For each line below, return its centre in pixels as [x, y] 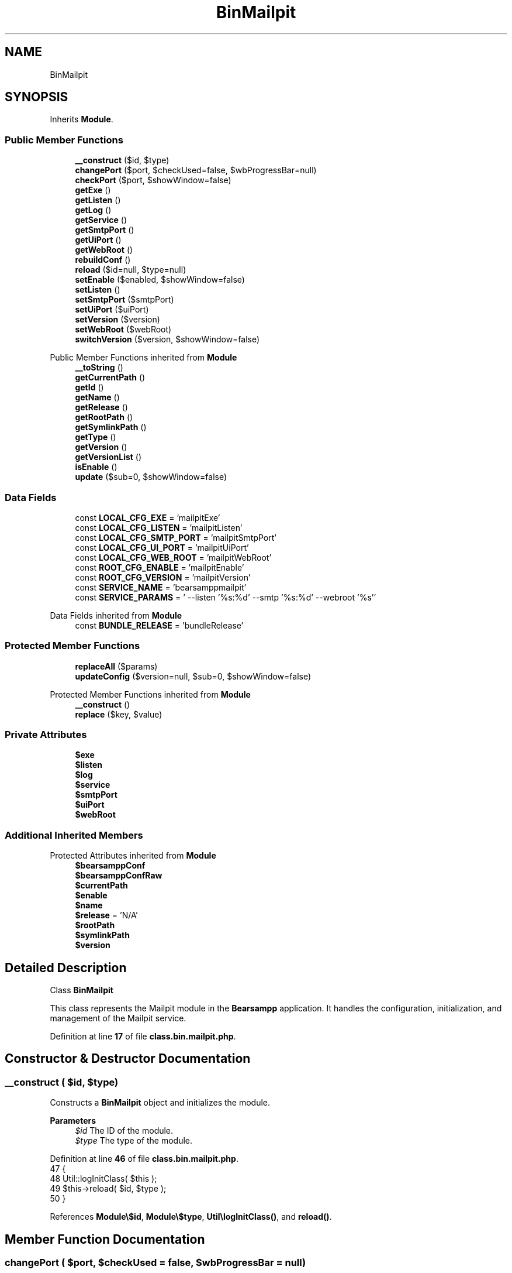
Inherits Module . [82, 119]
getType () [96, 437]
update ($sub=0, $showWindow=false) [151, 477]
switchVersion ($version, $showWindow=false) [167, 339]
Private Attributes [46, 735]
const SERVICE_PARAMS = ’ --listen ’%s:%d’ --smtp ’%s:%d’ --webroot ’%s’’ [226, 597]
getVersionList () [108, 457]
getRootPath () [104, 417]
